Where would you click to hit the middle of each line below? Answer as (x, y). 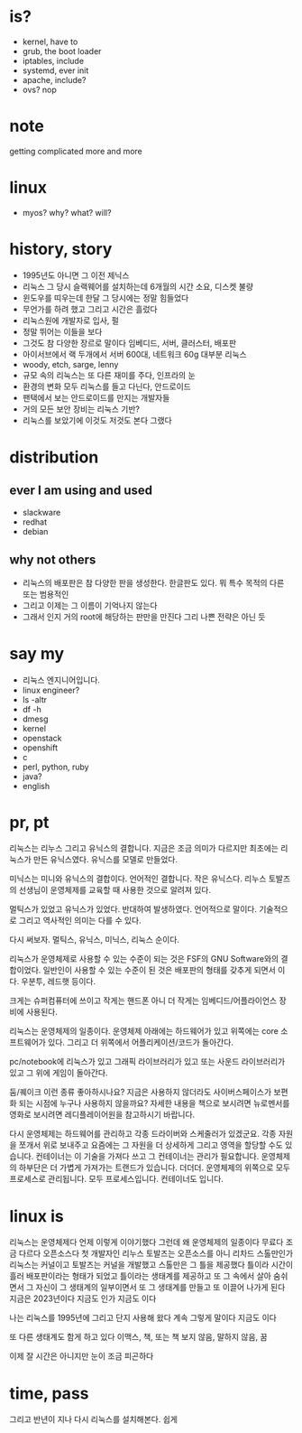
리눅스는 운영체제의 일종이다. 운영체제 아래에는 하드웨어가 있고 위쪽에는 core (144, 1031)
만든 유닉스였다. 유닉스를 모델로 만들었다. (105, 860)
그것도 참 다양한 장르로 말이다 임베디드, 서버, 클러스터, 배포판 (129, 343)
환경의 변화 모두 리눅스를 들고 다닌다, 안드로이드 (106, 386)
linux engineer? (51, 690)
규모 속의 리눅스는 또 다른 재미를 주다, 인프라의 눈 (109, 375)
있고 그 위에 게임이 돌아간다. (59, 1073)
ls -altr (35, 699)
